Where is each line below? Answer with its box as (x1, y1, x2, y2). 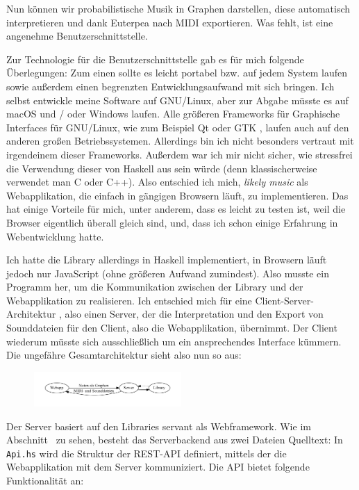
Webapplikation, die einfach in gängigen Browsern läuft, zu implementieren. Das (6, 188, 349, 202)
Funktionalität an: (6, 473, 84, 487)
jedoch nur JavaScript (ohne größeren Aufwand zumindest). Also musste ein (6, 266, 329, 280)
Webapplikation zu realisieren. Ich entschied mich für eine (6, 293, 252, 307)
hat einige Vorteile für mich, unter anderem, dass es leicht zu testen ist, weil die (6, 202, 346, 216)
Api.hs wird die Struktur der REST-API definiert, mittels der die (6, 446, 287, 460)
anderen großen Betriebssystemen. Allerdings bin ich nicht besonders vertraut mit (6, 133, 354, 148)
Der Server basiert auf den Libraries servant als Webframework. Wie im (6, 418, 311, 433)
